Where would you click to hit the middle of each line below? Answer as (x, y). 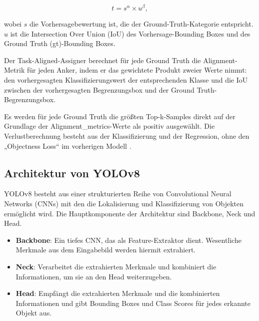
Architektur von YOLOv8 (72, 173)
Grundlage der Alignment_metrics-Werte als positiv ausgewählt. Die (109, 126)
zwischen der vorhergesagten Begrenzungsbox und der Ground (99, 89)
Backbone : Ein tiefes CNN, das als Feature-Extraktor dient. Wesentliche (128, 240)
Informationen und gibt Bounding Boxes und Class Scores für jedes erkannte (133, 303)
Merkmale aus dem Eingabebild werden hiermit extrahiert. (106, 250)
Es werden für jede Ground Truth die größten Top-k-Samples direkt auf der (120, 116)
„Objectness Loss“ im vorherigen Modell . (68, 145)
